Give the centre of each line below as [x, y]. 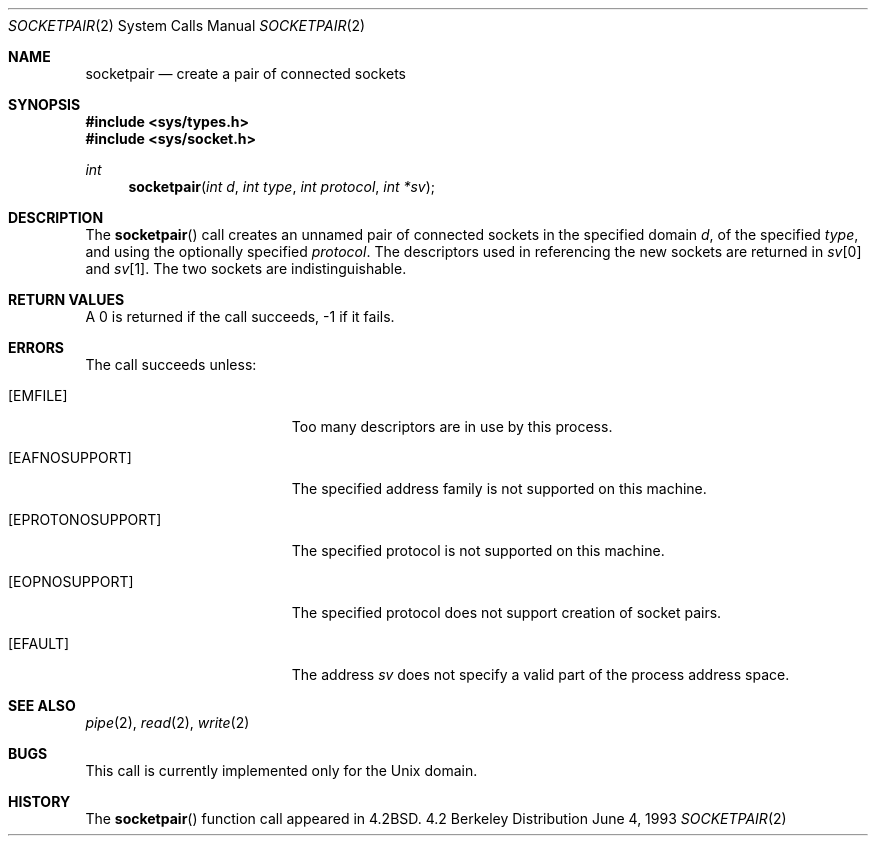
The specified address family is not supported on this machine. [499, 488]
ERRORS [36, 347]
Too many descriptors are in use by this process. [452, 426]
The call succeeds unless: [171, 364]
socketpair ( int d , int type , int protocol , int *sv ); [282, 186]
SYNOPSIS [44, 104]
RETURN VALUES [66, 299]
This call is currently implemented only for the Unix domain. [281, 770]
